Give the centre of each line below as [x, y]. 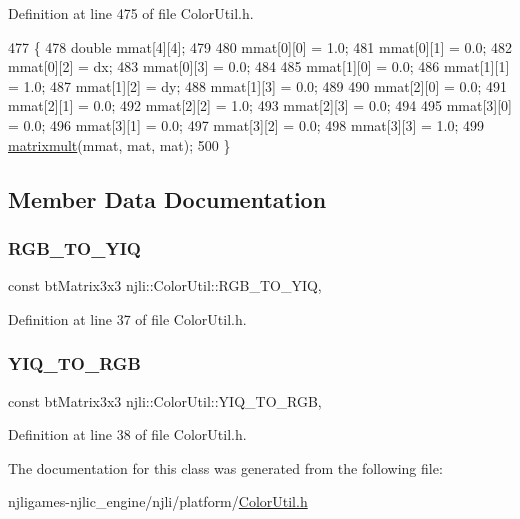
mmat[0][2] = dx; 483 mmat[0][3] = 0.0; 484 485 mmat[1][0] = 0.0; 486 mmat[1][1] [259, 66]
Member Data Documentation [167, 198]
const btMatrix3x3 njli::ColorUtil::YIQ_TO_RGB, [165, 400]
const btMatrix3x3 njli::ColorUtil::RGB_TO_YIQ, [165, 285]
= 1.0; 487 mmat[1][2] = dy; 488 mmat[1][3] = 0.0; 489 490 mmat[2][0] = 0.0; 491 [257, 85]
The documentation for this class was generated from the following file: [225, 467]
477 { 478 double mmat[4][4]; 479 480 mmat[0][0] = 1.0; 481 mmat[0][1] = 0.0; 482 [260, 46]
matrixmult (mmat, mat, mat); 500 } [119, 144]
